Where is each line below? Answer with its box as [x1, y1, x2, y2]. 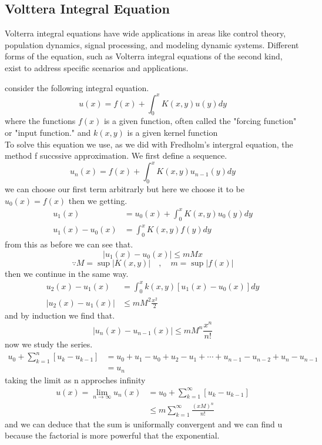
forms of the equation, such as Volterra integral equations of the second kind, [5, 50, 283, 62]
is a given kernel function [127, 126, 218, 139]
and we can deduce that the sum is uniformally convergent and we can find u [5, 417, 283, 430]
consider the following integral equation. [5, 81, 149, 93]
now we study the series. [5, 338, 93, 350]
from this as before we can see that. [5, 237, 133, 250]
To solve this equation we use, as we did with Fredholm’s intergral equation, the [5, 138, 293, 150]
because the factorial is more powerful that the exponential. [5, 429, 220, 441]
